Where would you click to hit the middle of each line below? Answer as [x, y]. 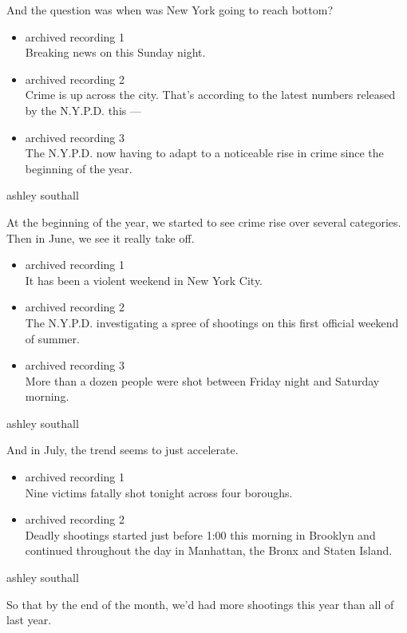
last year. [29, 620]
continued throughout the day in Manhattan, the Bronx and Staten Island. [209, 550]
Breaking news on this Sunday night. [115, 52]
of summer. [52, 338]
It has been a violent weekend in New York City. [144, 280]
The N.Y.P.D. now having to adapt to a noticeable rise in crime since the [204, 153]
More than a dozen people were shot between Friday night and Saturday [202, 380]
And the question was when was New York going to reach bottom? [170, 10]
